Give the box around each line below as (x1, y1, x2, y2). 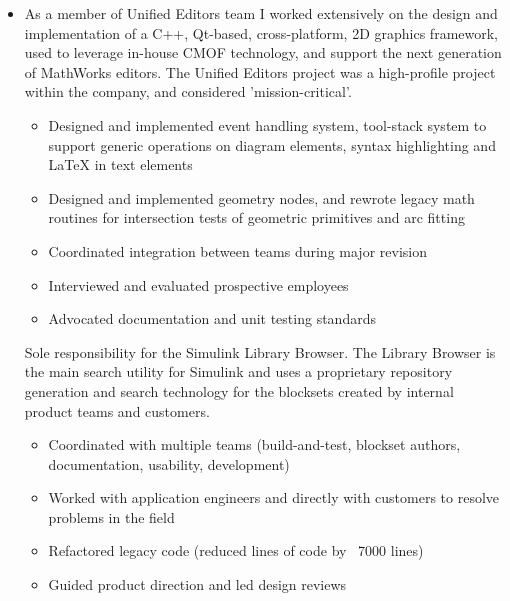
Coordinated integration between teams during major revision (48, 240, 427, 261)
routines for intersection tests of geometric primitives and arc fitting (48, 207, 465, 228)
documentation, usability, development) (48, 453, 290, 474)
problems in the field (48, 506, 175, 527)
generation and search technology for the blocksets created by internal (24, 380, 454, 401)
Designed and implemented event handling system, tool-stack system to (48, 114, 487, 135)
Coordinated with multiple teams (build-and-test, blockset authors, (48, 434, 461, 455)
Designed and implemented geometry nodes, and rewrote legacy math (48, 187, 475, 208)
